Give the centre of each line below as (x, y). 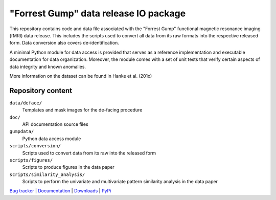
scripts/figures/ (31, 160)
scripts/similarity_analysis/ (47, 174)
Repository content (41, 90)
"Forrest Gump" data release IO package (98, 13)
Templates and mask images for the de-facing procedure (82, 110)
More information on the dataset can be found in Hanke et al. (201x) (81, 76)
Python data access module (52, 139)
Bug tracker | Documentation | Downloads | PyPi (60, 191)
